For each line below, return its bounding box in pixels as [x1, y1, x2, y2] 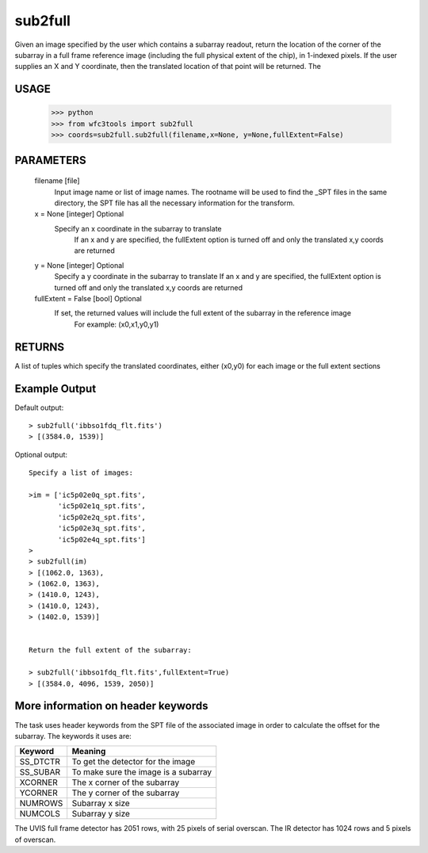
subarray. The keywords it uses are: [14, 731, 132, 740]
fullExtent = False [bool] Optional [34, 294, 142, 304]
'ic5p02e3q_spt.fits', [58, 524, 147, 533]
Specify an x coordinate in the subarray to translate [54, 224, 222, 233]
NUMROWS [19, 798, 63, 809]
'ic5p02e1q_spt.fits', [58, 502, 147, 511]
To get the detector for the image [71, 756, 196, 767]
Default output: [14, 403, 64, 412]
